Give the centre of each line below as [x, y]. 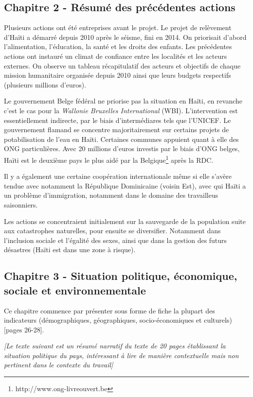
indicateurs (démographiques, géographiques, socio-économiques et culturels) [118, 320]
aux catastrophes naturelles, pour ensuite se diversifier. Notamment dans [112, 231]
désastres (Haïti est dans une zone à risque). [70, 250]
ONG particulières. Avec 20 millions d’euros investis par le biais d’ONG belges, [122, 148]
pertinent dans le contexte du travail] [59, 365]
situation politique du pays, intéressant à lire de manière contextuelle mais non [121, 355]
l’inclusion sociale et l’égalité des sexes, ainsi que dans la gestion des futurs [116, 240]
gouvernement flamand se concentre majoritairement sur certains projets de [117, 129]
